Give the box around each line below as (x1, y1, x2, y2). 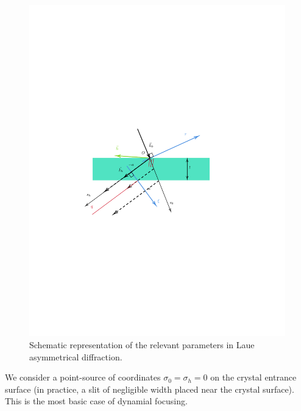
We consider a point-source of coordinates (5, 371, 161, 384)
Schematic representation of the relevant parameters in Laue (29, 338, 255, 351)
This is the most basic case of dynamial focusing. (5, 395, 188, 407)
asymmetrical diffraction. (29, 350, 122, 363)
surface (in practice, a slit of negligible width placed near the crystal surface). (5, 382, 294, 395)
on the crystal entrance (210, 371, 297, 384)
